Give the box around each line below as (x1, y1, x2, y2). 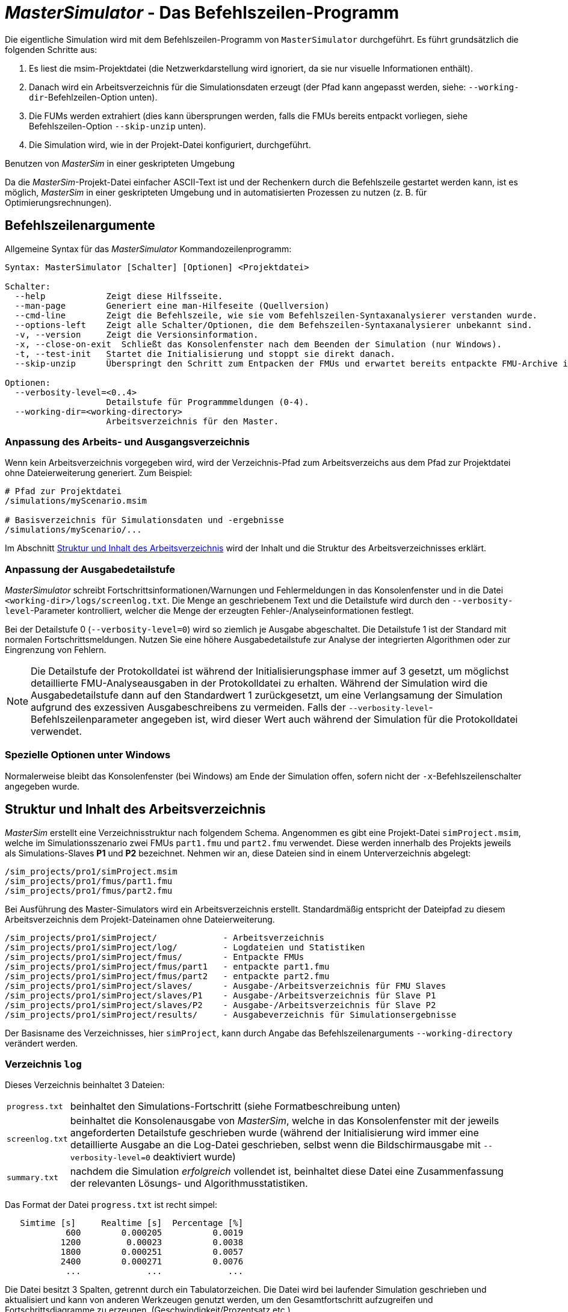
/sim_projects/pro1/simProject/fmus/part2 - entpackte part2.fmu (5, 971, 330, 981)
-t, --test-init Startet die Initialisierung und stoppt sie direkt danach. (14, 348, 396, 359)
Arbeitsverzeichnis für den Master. (106, 416, 279, 426)
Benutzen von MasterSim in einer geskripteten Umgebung (5, 158, 235, 169)
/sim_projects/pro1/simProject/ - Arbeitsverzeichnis (5, 932, 325, 942)
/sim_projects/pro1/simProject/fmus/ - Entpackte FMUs (5, 952, 304, 962)
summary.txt (7, 1172, 59, 1182)
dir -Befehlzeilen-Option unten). (29, 91, 158, 102)
